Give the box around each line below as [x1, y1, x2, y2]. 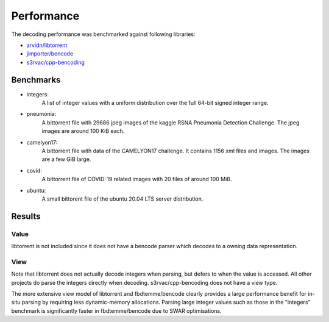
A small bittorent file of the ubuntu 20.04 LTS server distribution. [41, 195, 203, 202]
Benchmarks [11, 74, 61, 85]
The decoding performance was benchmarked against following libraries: [11, 30, 196, 38]
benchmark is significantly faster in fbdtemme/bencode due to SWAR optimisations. [11, 307, 222, 314]
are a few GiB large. [41, 156, 91, 163]
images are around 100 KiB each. [41, 127, 125, 135]
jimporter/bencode [26, 50, 74, 57]
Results [11, 211, 41, 221]
